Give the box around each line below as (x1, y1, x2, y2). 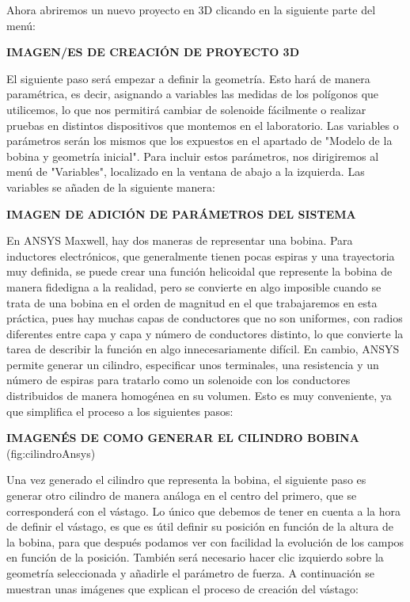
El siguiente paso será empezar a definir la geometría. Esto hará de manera (6, 70, 370, 86)
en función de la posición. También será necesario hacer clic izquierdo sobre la (6, 549, 384, 566)
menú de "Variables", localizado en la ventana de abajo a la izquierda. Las (6, 163, 365, 180)
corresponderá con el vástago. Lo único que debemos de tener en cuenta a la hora (6, 502, 401, 519)
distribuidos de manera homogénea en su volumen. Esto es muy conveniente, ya (6, 387, 392, 404)
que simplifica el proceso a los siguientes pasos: (6, 402, 233, 419)
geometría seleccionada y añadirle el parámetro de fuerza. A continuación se (6, 565, 375, 581)
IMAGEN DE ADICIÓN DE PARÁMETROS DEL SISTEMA (6, 205, 356, 222)
